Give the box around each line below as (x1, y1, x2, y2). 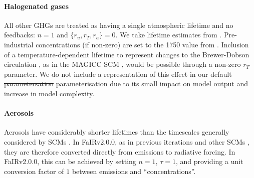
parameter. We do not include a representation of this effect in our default (4, 68, 232, 79)
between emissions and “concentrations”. (72, 166, 196, 176)
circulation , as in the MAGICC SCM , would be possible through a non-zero (4, 59, 241, 69)
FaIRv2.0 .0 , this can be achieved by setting (4, 156, 136, 167)
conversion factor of (4, 166, 64, 176)
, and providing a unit (175, 156, 243, 167)
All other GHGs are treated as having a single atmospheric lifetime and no (4, 19, 233, 30)
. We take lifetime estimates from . (115, 29, 222, 40)
